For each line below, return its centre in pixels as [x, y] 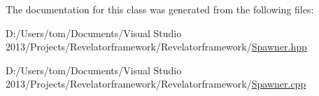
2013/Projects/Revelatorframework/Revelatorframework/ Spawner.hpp [156, 47]
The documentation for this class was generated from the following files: [160, 9]
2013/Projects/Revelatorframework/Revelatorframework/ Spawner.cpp [156, 84]
